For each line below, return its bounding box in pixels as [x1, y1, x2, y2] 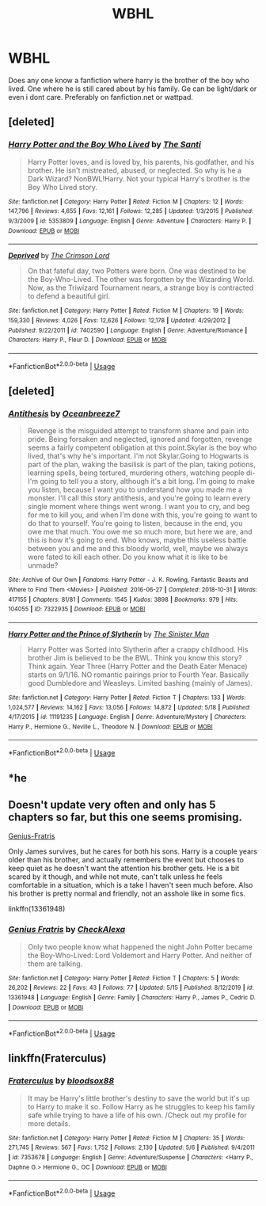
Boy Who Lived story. [27, 182, 97, 192]
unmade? [27, 561, 59, 570]
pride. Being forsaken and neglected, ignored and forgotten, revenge [27, 435, 253, 444]
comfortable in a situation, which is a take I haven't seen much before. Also [8, 881, 253, 890]
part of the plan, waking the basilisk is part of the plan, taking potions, [27, 460, 256, 470]
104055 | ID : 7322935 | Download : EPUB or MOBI [8, 605, 146, 614]
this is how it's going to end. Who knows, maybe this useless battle [27, 535, 247, 545]
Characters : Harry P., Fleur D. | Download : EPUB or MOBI [8, 336, 167, 344]
